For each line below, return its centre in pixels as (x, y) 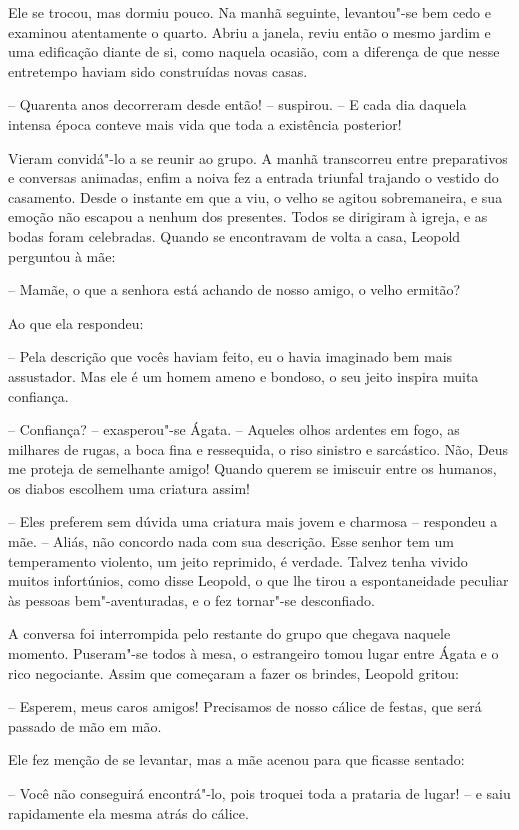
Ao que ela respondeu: (76, 322)
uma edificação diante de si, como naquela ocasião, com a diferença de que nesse (254, 51)
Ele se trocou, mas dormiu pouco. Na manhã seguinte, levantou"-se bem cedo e (249, 12)
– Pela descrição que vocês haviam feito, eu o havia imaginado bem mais (230, 356)
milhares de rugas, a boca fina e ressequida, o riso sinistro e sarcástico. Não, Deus (258, 448)
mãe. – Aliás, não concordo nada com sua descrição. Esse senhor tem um (231, 541)
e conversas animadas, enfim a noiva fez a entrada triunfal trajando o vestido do (253, 177)
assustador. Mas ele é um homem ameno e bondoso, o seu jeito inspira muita (243, 375)
